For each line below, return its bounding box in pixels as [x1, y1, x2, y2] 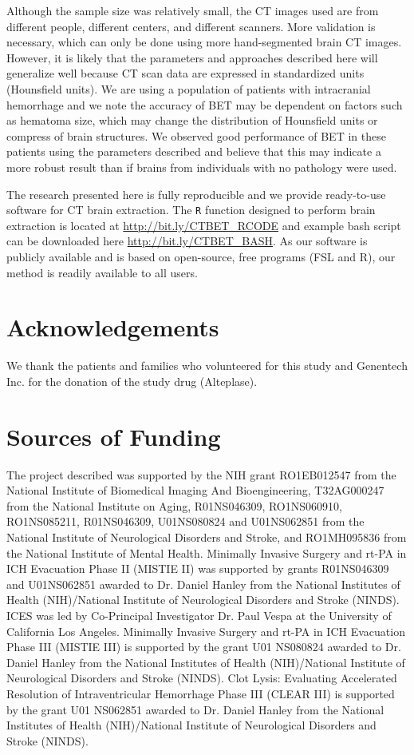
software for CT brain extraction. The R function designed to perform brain [6, 201, 376, 218]
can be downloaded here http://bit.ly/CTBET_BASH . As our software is [6, 232, 368, 249]
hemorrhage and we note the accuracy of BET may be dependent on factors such [6, 96, 403, 113]
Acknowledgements [6, 311, 219, 344]
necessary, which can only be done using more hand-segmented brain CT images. [6, 34, 402, 50]
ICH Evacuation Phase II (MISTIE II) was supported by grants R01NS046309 [6, 560, 389, 577]
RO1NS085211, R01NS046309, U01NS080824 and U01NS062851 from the [6, 513, 365, 530]
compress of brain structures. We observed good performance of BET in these [6, 127, 386, 144]
